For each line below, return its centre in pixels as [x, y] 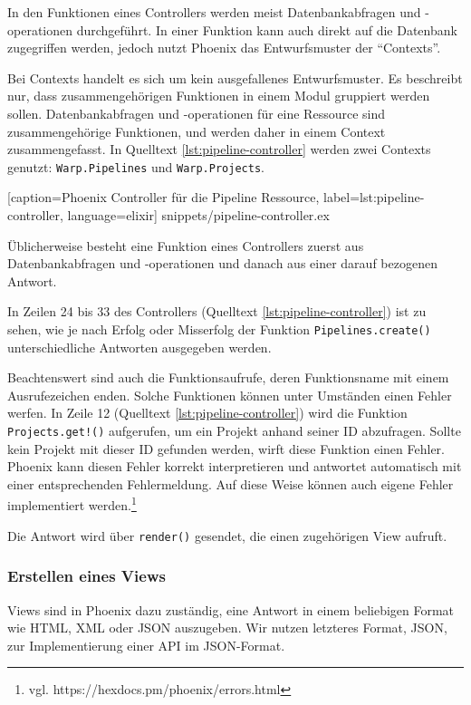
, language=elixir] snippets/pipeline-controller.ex [195, 215]
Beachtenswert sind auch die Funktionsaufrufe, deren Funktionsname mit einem [228, 377]
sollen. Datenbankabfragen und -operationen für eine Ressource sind [197, 113]
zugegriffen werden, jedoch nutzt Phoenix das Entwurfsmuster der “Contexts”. [224, 48]
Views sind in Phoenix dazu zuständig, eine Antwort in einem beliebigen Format [231, 609]
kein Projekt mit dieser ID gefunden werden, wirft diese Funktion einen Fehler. [226, 448]
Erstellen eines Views [87, 576]
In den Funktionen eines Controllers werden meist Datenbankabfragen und [214, 12]
